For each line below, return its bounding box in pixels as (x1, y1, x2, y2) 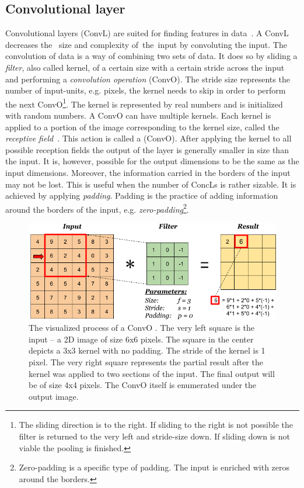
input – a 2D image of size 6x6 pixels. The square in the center (29, 333, 254, 345)
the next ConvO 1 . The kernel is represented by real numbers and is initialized (5, 96, 283, 110)
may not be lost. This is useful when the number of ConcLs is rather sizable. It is (5, 178, 296, 190)
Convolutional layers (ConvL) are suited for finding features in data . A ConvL (5, 27, 289, 39)
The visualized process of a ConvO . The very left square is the (29, 321, 255, 334)
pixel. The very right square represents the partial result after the (29, 356, 263, 368)
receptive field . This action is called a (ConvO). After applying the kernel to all (5, 132, 292, 144)
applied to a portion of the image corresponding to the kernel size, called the (5, 120, 279, 133)
